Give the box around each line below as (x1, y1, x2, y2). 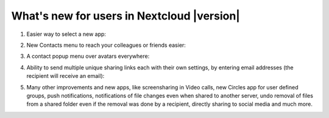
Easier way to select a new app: (26, 30, 107, 38)
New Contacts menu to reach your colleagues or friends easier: (26, 41, 186, 49)
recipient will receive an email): (26, 72, 105, 80)
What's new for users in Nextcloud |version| (11, 9, 241, 23)
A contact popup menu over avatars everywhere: (26, 52, 150, 60)
